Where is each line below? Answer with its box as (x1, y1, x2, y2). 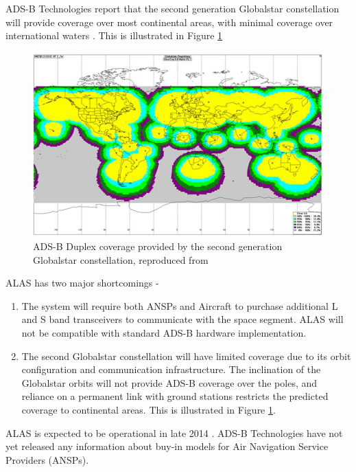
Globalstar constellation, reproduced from (33, 252, 209, 267)
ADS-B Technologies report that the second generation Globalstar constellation (5, 1, 340, 15)
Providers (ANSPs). (5, 452, 89, 467)
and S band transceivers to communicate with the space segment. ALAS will (21, 312, 344, 326)
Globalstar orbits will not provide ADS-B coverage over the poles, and (21, 375, 318, 390)
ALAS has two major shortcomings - (5, 276, 159, 290)
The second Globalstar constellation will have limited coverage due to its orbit (21, 348, 351, 363)
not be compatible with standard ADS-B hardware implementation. (21, 326, 307, 340)
